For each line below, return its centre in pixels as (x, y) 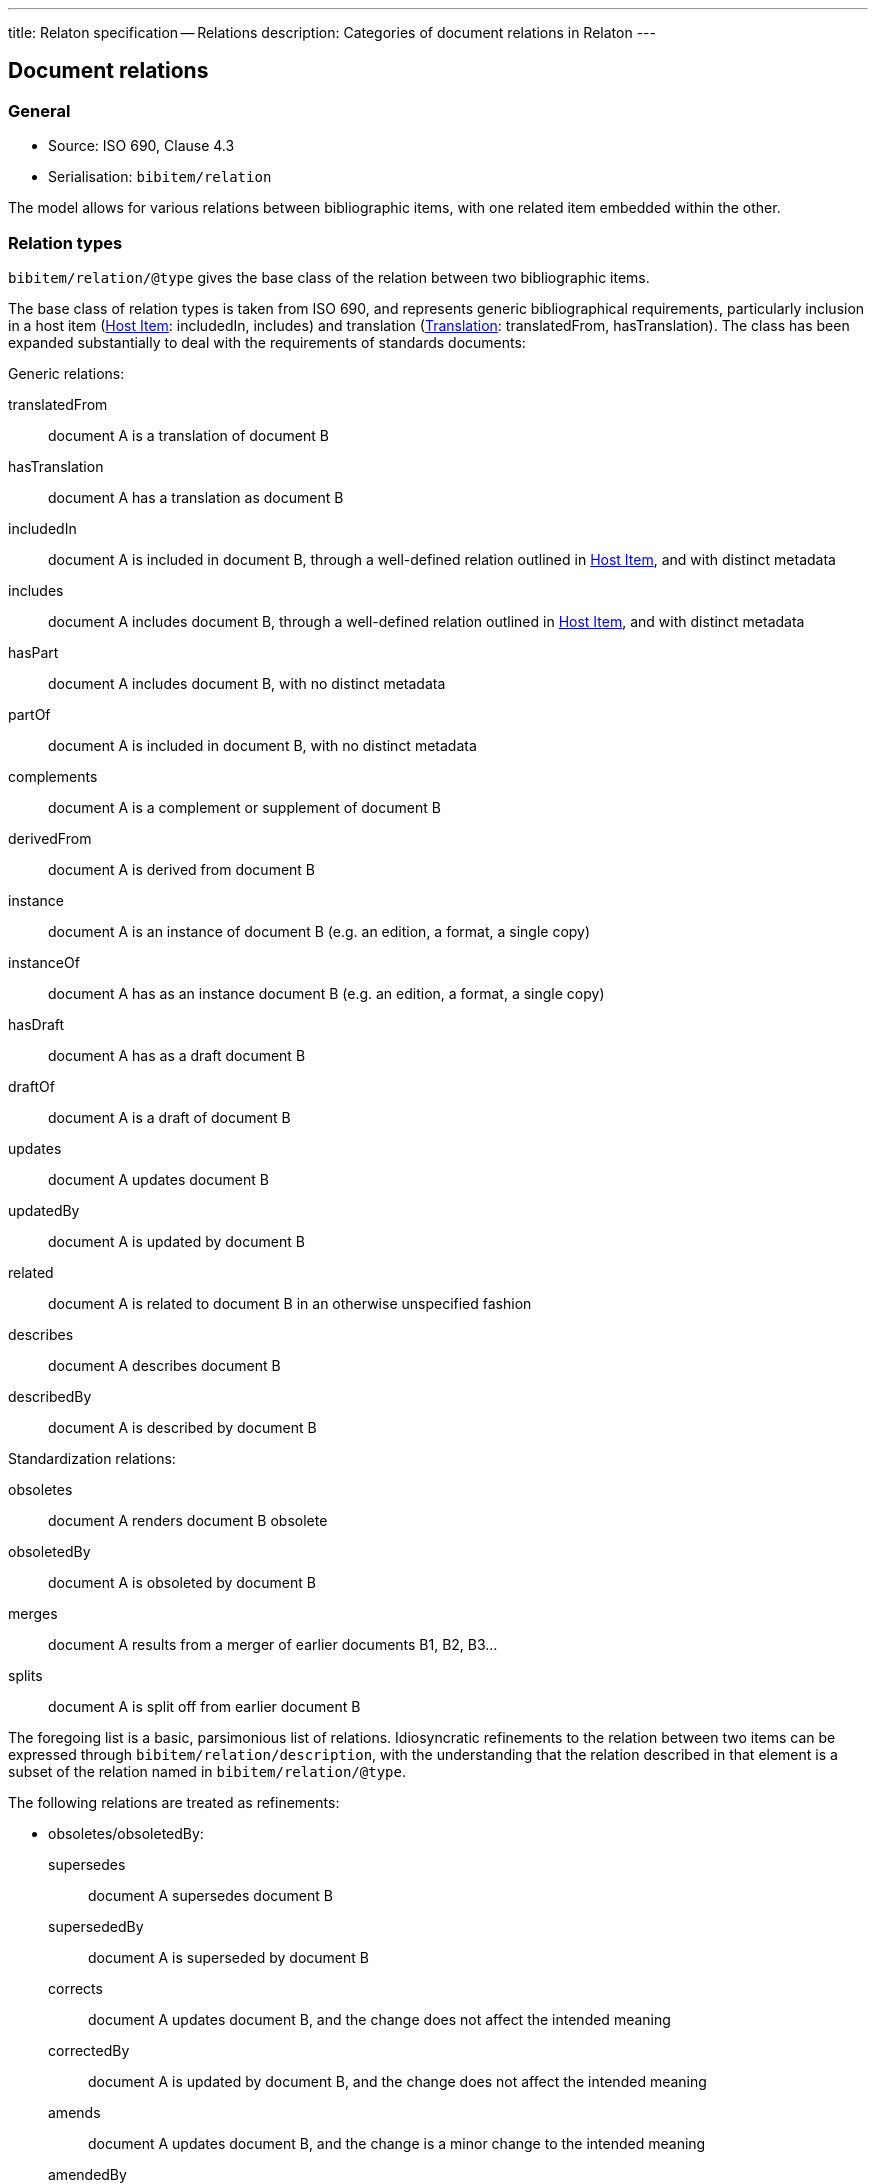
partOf (29, 714)
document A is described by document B (182, 1427)
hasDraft (36, 1024)
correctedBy (89, 2050)
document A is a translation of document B (188, 435)
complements (53, 776)
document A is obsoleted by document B (182, 1582)
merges (33, 1613)
